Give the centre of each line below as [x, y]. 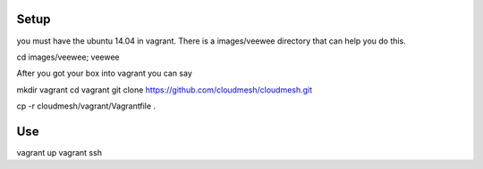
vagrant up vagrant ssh [59, 152]
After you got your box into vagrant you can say [104, 73]
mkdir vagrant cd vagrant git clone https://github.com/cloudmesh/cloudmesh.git [165, 90]
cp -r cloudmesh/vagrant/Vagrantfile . [86, 106]
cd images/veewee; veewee [68, 57]
